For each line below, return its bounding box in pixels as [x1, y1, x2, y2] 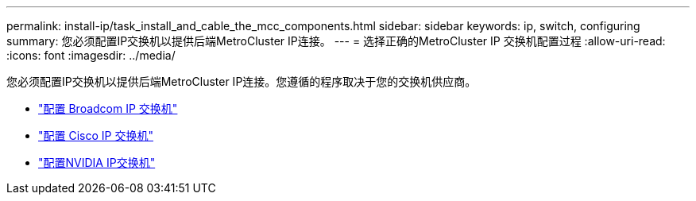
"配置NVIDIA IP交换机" [38, 156, 156, 169]
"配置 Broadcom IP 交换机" [38, 102, 178, 115]
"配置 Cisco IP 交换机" [38, 129, 153, 142]
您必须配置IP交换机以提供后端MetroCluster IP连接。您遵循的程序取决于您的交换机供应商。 [6, 75, 477, 88]
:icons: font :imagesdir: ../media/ [6, 48, 176, 62]
